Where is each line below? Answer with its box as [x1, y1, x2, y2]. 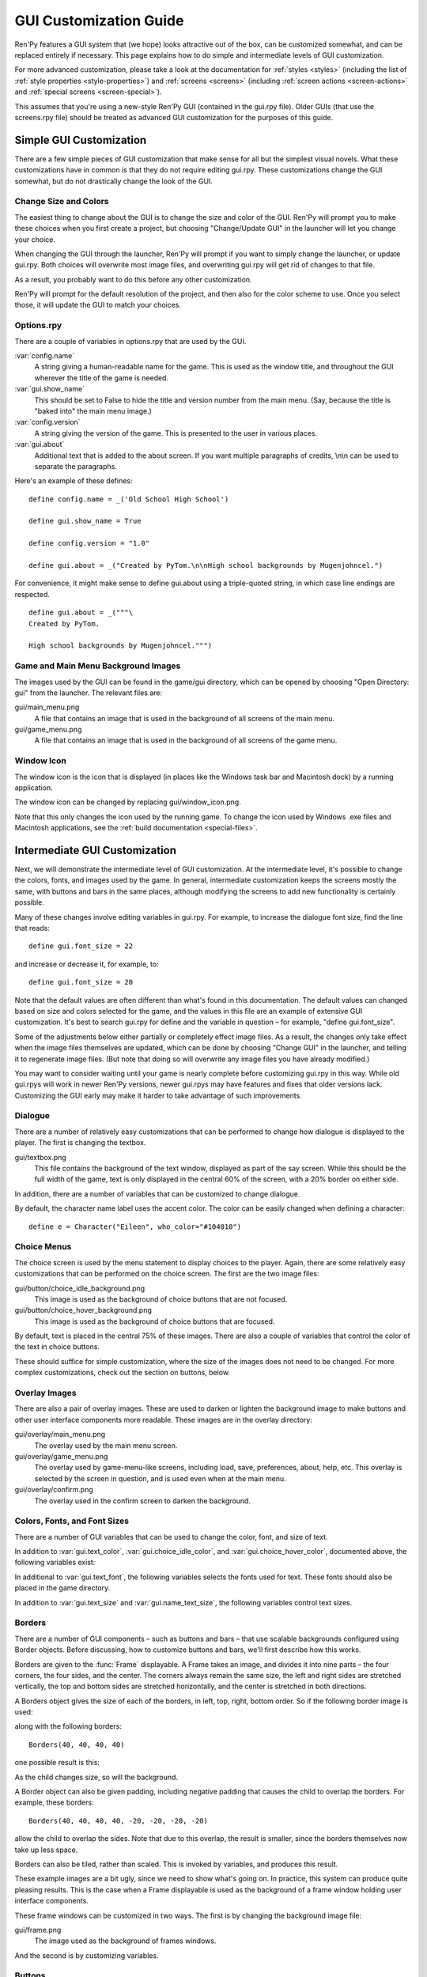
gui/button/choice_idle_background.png [14, 1283, 145, 1293]
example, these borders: [14, 1797, 94, 1807]
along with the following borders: [14, 1722, 123, 1731]
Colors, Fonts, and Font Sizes [14, 1515, 130, 1526]
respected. [14, 589, 51, 599]
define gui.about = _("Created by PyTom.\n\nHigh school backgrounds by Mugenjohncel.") [28, 561, 384, 570]
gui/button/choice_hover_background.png [14, 1306, 152, 1315]
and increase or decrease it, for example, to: [14, 959, 159, 969]
